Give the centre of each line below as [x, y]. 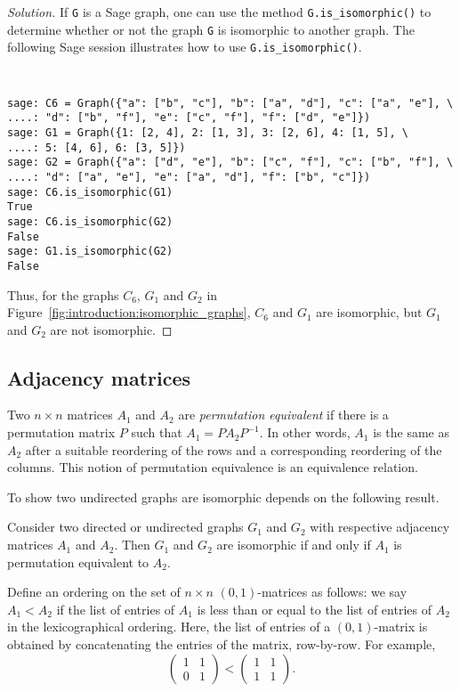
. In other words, [305, 432]
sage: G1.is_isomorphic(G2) [90, 252]
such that [157, 432]
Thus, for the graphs [63, 294]
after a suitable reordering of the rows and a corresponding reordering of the [234, 449]
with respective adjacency [380, 527]
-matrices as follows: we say [332, 592]
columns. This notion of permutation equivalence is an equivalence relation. [213, 467]
